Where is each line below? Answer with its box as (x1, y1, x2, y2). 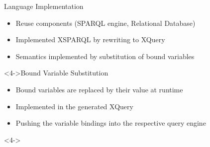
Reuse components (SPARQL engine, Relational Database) (15, 17, 196, 28)
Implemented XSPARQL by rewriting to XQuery (15, 34, 165, 45)
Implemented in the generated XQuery (15, 101, 133, 111)
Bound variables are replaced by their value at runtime (15, 84, 183, 94)
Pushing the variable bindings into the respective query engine (15, 118, 206, 128)
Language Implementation (4, 1, 84, 11)
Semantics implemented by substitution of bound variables (15, 51, 195, 61)
